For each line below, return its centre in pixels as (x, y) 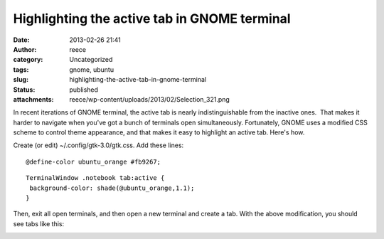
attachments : (33, 99)
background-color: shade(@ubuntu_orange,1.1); (112, 188)
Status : (24, 90)
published (84, 90)
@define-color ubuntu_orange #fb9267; (94, 161)
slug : (21, 80)
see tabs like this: (38, 223)
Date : (21, 40)
